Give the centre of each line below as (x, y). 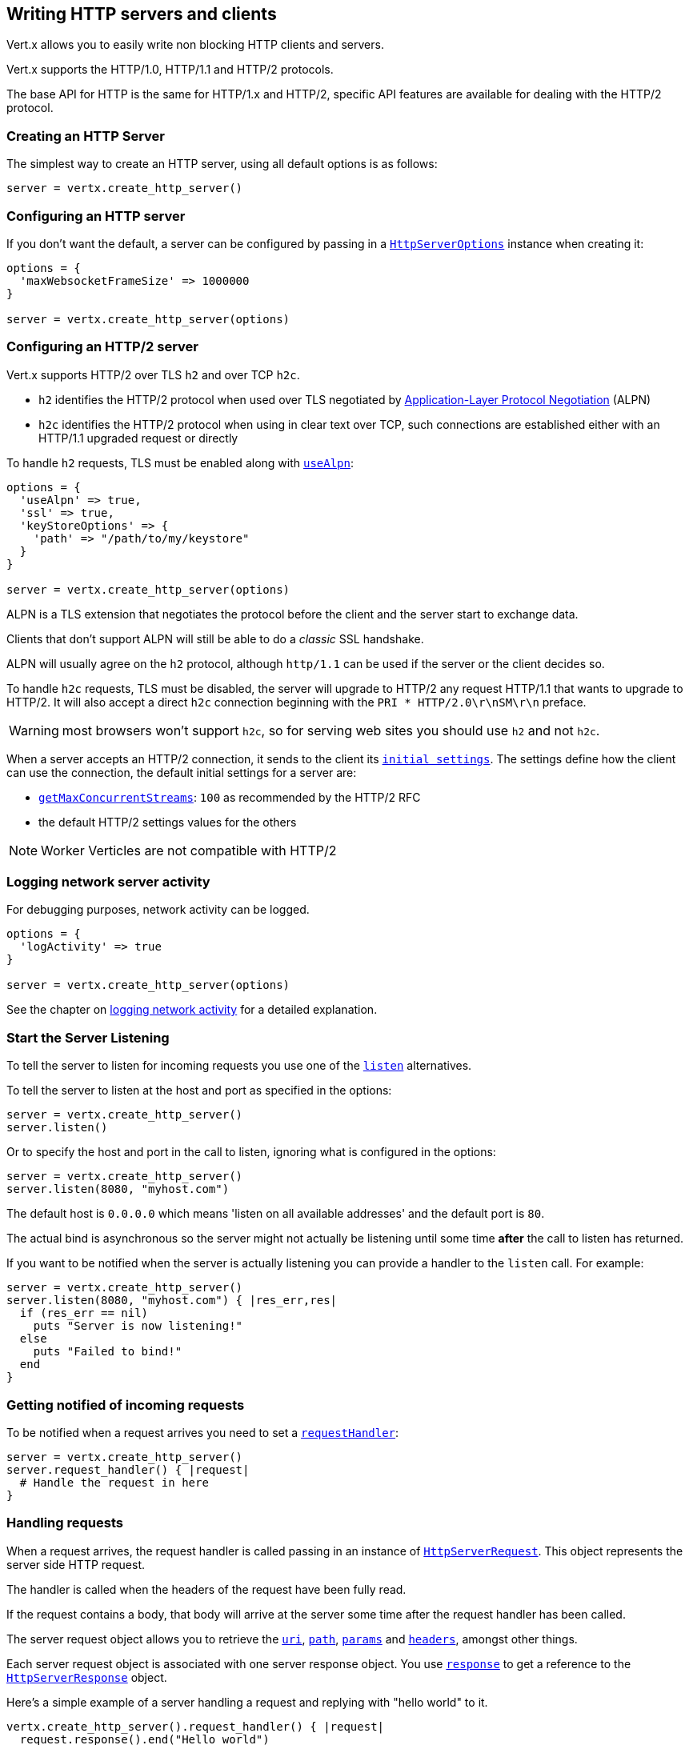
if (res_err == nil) (84, 1313)
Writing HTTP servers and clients (142, 14)
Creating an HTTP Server (86, 136)
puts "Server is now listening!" (138, 1326)
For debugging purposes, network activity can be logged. (158, 910)
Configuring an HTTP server (96, 216)
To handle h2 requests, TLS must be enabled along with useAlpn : (180, 462)
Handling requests (65, 1523)
